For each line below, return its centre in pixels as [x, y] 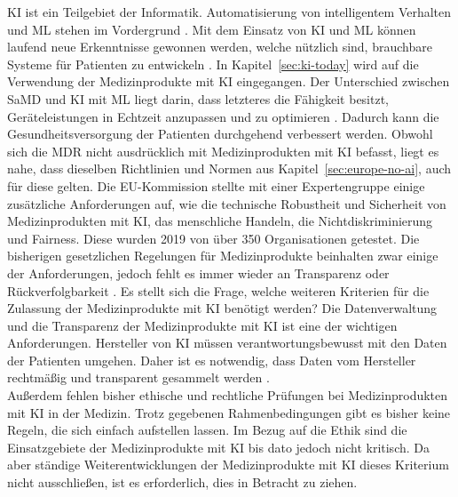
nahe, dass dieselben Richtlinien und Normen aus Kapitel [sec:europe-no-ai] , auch [229, 168]
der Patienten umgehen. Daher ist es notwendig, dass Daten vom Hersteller [212, 360]
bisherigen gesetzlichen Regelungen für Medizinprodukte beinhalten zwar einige [223, 256]
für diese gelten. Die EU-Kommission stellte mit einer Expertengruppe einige [216, 185]
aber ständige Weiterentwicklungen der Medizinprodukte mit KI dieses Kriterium [228, 465]
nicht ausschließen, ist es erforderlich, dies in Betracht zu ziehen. [182, 482]
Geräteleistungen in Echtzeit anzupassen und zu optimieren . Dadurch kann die [223, 116]
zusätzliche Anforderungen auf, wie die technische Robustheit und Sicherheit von [227, 203]
